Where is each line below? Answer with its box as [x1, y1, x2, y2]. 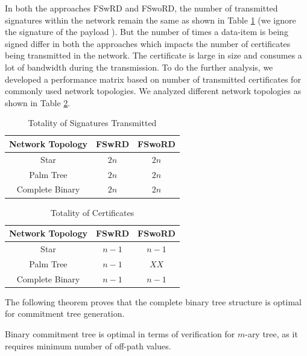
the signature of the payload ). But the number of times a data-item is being [5, 25, 288, 38]
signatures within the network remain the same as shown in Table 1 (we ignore [5, 13, 296, 26]
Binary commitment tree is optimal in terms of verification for [5, 327, 235, 340]
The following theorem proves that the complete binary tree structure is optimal [5, 295, 302, 308]
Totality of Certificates [50, 206, 135, 218]
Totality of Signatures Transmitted [28, 116, 157, 129]
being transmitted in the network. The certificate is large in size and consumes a [5, 49, 302, 62]
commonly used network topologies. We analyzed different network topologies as [5, 84, 302, 97]
